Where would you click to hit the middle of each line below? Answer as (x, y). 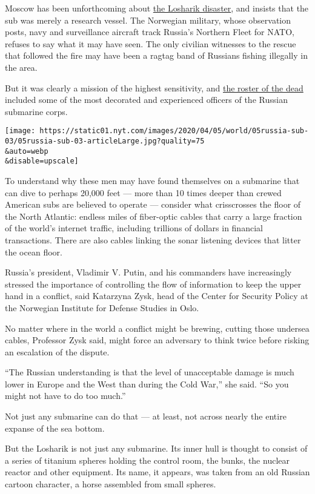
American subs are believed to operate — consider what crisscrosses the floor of (153, 204)
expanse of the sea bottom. (55, 428)
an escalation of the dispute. (57, 351)
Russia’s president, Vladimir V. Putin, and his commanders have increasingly (148, 272)
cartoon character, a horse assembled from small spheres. (111, 484)
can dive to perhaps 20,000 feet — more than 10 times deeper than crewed (143, 192)
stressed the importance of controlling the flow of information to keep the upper (153, 284)
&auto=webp (27, 151)
